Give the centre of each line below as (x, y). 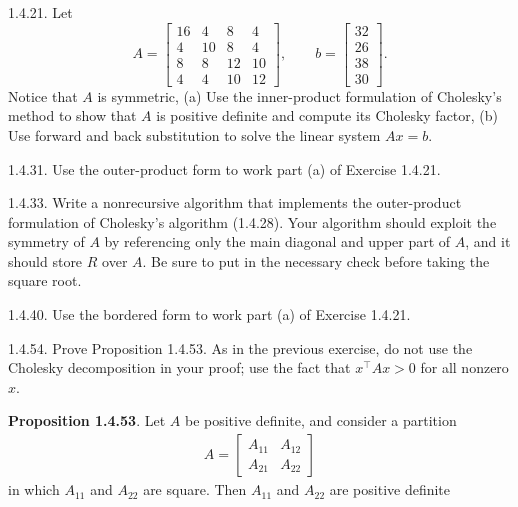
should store (45, 260)
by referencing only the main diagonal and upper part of (277, 241)
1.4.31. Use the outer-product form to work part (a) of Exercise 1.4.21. (224, 168)
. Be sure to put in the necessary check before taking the (316, 260)
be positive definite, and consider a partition (320, 420)
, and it (488, 241)
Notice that (43, 95)
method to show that (72, 115)
